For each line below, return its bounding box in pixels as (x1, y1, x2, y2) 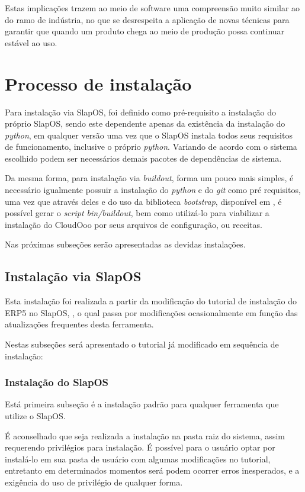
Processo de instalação (5, 71, 192, 95)
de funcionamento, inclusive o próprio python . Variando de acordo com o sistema (5, 140, 297, 153)
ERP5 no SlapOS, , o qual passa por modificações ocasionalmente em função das (5, 306, 298, 319)
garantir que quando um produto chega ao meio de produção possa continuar (5, 25, 285, 37)
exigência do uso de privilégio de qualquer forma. (5, 475, 183, 488)
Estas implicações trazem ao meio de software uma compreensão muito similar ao (5, 2, 300, 14)
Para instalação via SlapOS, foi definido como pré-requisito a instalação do (5, 105, 276, 118)
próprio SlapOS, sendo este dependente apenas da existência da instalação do (5, 117, 285, 130)
